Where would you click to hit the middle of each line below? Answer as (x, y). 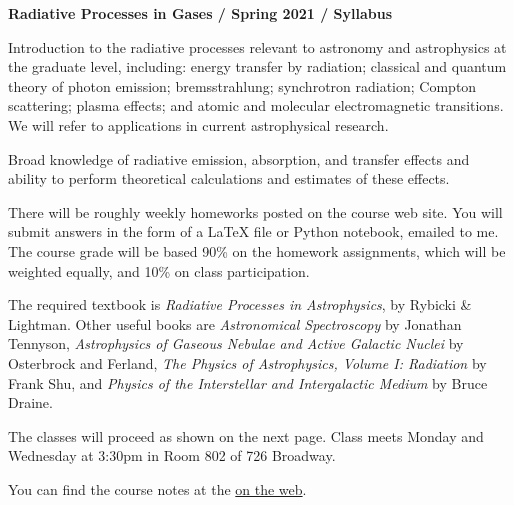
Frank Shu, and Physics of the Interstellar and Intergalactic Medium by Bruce (248, 382)
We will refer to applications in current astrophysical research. (198, 124)
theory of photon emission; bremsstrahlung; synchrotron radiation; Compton (242, 85)
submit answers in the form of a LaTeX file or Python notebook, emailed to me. (253, 231)
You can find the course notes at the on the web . (157, 488)
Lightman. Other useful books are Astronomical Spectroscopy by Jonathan (235, 323)
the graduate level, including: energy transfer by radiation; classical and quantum (257, 66)
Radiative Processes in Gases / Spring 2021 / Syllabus (200, 13)
